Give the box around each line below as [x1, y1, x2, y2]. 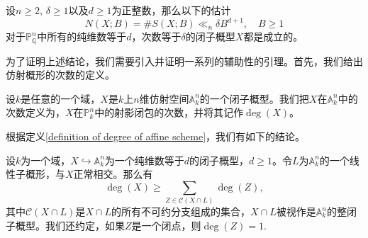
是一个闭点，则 [131, 217, 201, 232]
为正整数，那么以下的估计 [111, 3, 231, 17]
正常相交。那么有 [73, 166, 153, 181]
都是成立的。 [243, 29, 303, 44]
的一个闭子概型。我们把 [199, 91, 309, 106]
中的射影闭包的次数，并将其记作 [94, 105, 244, 120]
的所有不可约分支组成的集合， [111, 204, 251, 219]
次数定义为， [6, 105, 65, 120]
